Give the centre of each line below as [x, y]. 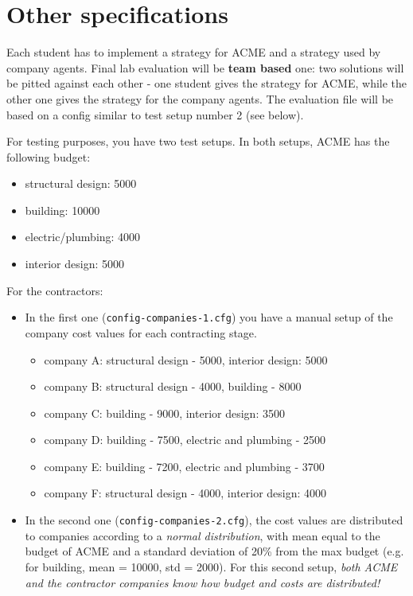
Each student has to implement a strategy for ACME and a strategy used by [194, 52]
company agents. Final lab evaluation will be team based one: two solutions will [205, 67]
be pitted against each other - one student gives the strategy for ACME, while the [207, 83]
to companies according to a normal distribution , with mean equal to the [203, 535]
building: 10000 [62, 210]
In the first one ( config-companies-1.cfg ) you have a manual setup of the [209, 317]
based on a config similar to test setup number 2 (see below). [155, 114]
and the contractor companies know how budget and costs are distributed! [203, 582]
